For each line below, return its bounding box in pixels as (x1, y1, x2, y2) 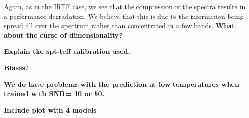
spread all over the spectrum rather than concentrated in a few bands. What (4, 20, 235, 31)
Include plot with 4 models (4, 104, 96, 115)
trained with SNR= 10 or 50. (4, 88, 105, 99)
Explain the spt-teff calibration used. (4, 46, 130, 56)
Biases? (4, 62, 29, 72)
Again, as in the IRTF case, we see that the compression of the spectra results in (4, 1, 246, 11)
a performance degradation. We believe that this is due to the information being (4, 11, 244, 21)
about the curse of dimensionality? (4, 30, 123, 40)
